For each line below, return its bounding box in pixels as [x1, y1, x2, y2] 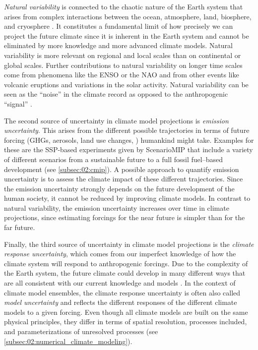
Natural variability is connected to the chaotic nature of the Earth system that [4, 1, 243, 11]
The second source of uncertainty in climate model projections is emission [4, 115, 229, 125]
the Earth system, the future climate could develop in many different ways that [4, 268, 246, 278]
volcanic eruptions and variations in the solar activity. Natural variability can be [4, 79, 249, 89]
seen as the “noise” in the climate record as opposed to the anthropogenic [4, 89, 228, 99]
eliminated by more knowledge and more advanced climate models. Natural [4, 40, 233, 51]
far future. [4, 222, 35, 233]
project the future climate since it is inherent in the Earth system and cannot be [4, 30, 249, 41]
